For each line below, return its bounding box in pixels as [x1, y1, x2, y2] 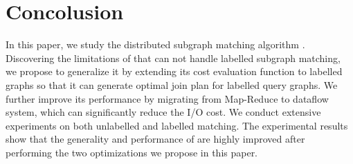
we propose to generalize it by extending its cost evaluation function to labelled [6, 64, 343, 79]
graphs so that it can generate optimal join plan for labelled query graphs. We [6, 77, 338, 92]
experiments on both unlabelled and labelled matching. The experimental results [6, 118, 348, 132]
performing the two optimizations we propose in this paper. [6, 145, 258, 159]
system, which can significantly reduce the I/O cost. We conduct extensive [6, 105, 321, 119]
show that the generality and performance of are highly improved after [6, 132, 305, 146]
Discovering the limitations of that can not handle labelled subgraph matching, [6, 50, 341, 65]
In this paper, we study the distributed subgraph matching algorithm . [6, 37, 305, 52]
